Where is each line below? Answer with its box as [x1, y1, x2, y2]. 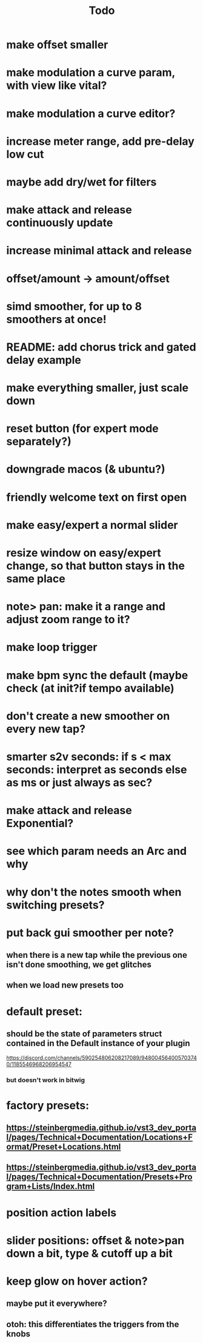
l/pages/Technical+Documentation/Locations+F [6, 1132, 193, 1142]
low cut [6, 147, 44, 161]
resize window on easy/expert [6, 546, 162, 560]
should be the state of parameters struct [6, 1029, 162, 1039]
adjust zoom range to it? [6, 613, 130, 627]
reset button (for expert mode [6, 422, 159, 436]
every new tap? [6, 722, 86, 736]
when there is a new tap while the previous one [6, 950, 188, 960]
